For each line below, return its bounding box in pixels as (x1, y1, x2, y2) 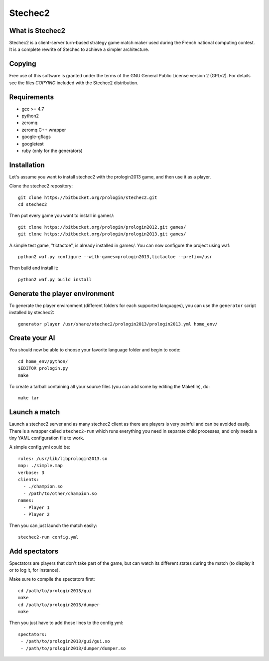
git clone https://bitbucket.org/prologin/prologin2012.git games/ (18, 224, 186, 230)
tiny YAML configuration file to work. (9, 435, 84, 441)
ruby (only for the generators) (21, 148, 83, 154)
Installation (9, 161, 45, 169)
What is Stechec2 (9, 26, 66, 35)
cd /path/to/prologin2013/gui (18, 588, 92, 593)
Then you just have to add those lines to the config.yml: (9, 620, 124, 626)
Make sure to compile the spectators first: (9, 576, 95, 582)
